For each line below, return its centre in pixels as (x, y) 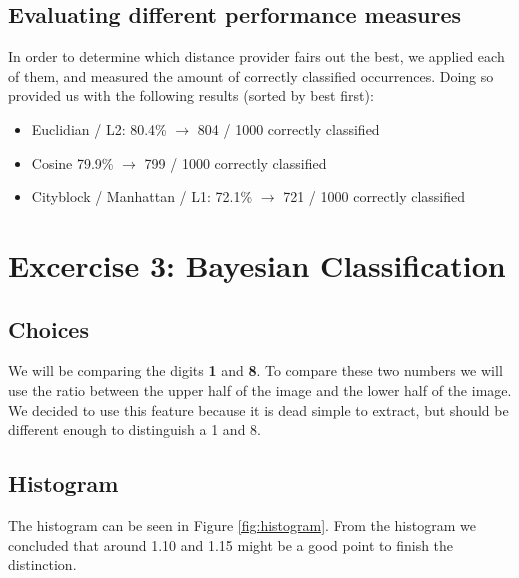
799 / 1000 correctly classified (235, 162)
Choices (48, 328)
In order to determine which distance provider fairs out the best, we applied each (256, 56)
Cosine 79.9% (72, 162)
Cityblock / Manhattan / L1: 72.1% (142, 196)
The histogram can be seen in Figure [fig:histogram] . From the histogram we (242, 524)
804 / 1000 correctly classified (288, 128)
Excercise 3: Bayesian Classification (257, 264)
